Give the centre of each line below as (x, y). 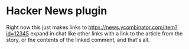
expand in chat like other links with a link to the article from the (107, 33)
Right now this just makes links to (47, 27)
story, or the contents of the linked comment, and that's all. (78, 40)
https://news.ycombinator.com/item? (133, 27)
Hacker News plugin (57, 11)
